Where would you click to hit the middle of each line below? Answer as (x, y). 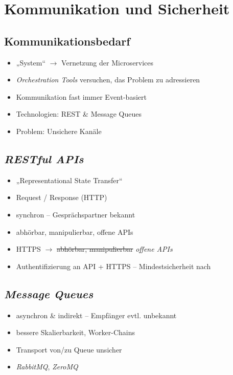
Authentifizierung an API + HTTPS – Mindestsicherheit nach (113, 266)
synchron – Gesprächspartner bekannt (76, 214)
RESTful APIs (44, 158)
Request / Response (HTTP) (62, 197)
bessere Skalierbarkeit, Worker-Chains (76, 332)
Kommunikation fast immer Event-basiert (81, 96)
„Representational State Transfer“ (69, 180)
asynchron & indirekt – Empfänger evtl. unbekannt (96, 315)
